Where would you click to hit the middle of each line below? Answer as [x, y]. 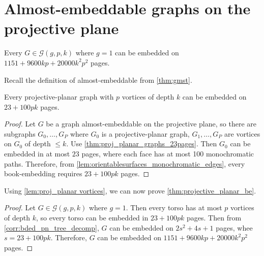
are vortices [242, 133]
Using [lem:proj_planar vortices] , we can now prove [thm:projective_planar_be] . [130, 190]
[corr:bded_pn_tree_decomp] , [52, 227]
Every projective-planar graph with [59, 97]
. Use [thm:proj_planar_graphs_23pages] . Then [142, 143]
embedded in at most [37, 154]
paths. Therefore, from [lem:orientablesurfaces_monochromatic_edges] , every [125, 163]
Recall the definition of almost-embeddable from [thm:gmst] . [98, 79]
